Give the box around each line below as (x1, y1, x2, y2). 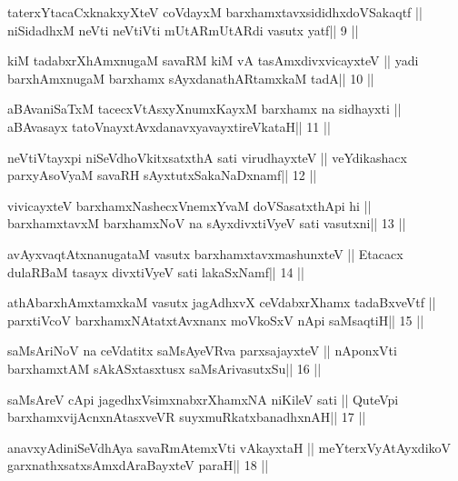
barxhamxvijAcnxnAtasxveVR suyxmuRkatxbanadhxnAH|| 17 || (7, 407, 366, 426)
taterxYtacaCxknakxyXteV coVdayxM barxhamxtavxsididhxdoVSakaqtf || (7, 3, 423, 21)
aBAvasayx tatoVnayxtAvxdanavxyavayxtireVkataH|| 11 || (7, 116, 331, 135)
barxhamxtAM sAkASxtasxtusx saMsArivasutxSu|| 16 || (7, 358, 322, 377)
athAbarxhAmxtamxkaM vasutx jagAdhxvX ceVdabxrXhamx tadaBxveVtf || (7, 293, 436, 312)
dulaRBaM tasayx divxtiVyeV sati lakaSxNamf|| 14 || (7, 262, 304, 281)
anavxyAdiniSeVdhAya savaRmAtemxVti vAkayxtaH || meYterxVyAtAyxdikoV (7, 437, 452, 456)
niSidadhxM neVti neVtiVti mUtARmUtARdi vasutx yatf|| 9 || (7, 20, 359, 39)
